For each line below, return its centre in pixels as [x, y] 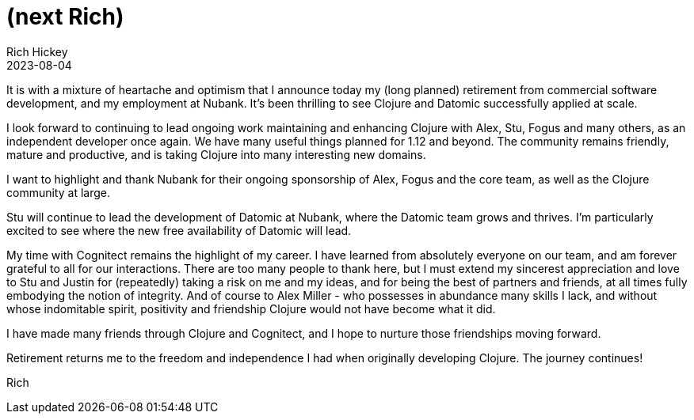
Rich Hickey [37, 51]
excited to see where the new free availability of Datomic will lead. [179, 230]
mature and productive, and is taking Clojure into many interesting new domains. [216, 154]
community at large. [58, 192]
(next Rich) [65, 17]
